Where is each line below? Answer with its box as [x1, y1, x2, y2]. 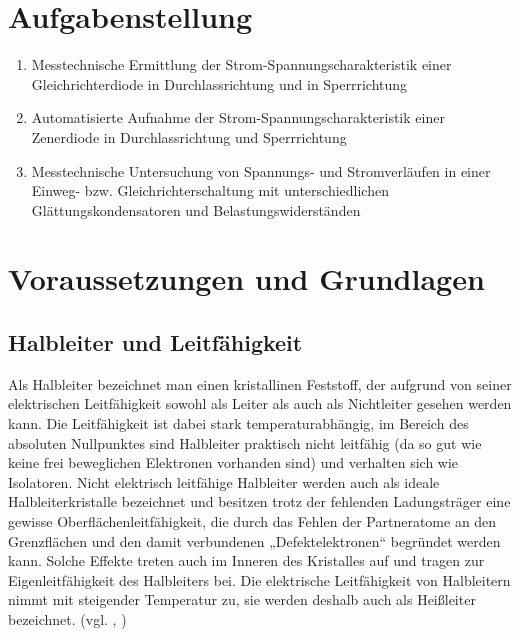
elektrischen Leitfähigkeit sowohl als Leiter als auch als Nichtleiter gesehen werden [8, 393, 512, 414]
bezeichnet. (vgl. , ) [8, 608, 127, 629]
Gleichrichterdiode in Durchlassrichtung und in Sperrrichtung [31, 73, 408, 94]
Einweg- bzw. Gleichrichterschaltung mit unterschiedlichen [31, 180, 389, 201]
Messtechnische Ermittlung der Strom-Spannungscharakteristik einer [31, 54, 452, 75]
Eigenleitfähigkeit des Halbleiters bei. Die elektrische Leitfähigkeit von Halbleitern [8, 569, 511, 590]
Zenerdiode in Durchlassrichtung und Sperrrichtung [31, 126, 347, 147]
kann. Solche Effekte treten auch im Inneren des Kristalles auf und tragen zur [8, 550, 485, 571]
